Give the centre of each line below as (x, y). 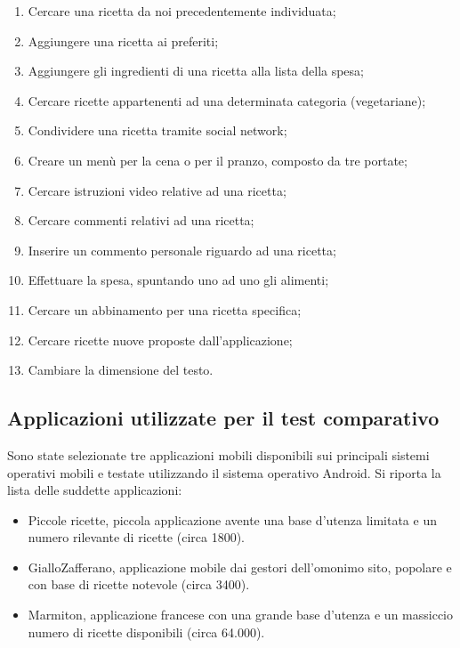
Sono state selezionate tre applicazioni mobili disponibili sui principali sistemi (218, 454)
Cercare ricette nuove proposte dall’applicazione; (160, 340)
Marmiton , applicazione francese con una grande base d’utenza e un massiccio (241, 615)
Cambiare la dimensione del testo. (121, 370)
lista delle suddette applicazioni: (95, 490)
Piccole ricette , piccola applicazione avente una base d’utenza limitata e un (232, 519)
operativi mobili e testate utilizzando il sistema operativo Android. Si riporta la (224, 472)
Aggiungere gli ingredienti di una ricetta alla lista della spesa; (196, 71)
